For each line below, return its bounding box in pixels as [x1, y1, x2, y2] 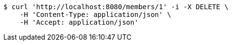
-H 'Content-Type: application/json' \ [19, 11, 171, 18]
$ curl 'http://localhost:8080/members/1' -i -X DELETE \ [3, 3, 229, 11]
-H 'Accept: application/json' [19, 18, 139, 26]
